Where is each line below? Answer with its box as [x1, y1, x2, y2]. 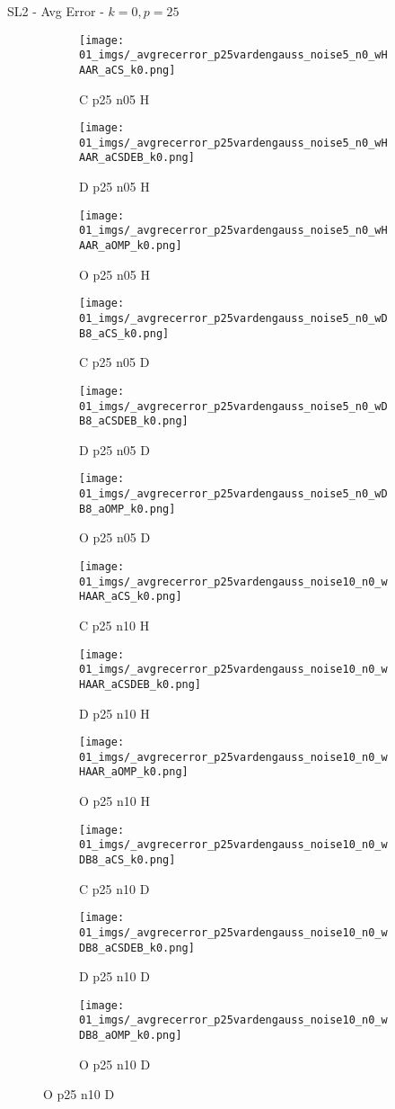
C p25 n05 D [79, 353, 150, 371]
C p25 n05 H [79, 89, 150, 108]
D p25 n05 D [79, 440, 150, 459]
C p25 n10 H [79, 615, 150, 634]
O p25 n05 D [79, 528, 151, 547]
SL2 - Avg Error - [7, 2, 104, 20]
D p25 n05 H [79, 177, 150, 196]
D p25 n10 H [79, 703, 150, 722]
